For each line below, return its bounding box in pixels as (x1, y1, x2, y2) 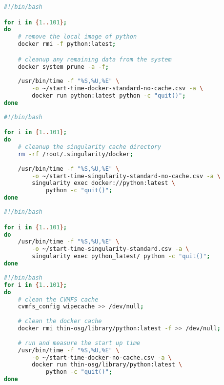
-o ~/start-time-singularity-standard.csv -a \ (32, 245, 189, 253)
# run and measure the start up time (18, 339, 141, 346)
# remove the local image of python (18, 33, 137, 41)
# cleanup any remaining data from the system (18, 56, 172, 63)
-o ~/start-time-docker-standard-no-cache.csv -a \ (32, 85, 204, 92)
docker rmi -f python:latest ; (18, 41, 116, 48)
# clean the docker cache (18, 318, 102, 325)
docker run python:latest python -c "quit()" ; (32, 92, 186, 100)
